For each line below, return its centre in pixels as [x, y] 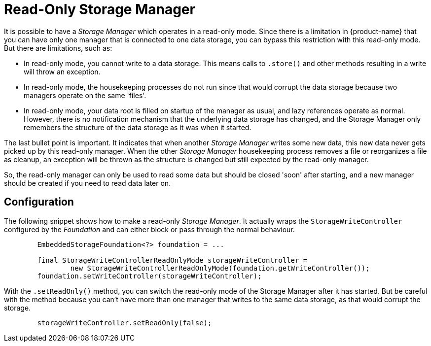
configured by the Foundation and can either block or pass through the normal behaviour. [149, 229]
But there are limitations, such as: [58, 48]
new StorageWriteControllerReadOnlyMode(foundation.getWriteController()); [220, 268]
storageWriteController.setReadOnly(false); [125, 323]
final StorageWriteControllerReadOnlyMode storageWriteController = [172, 260]
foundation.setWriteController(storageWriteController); [149, 276]
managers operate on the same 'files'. [85, 95]
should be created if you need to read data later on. [88, 183]
